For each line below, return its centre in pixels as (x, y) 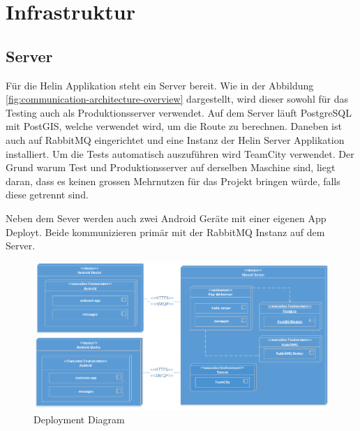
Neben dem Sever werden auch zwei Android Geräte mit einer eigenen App (166, 218)
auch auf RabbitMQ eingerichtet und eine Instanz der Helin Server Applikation (175, 139)
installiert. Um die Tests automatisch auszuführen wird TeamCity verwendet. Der (180, 153)
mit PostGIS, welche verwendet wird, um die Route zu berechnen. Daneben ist (174, 126)
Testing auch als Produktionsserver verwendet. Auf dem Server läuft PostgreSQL (179, 112)
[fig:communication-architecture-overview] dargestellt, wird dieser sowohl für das (177, 99)
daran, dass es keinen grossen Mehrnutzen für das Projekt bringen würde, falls (173, 181)
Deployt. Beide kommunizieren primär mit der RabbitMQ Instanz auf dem (165, 232)
